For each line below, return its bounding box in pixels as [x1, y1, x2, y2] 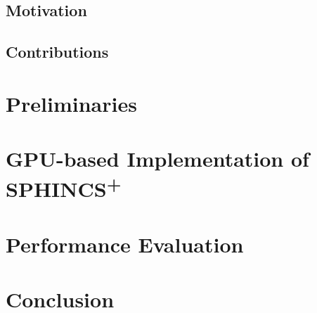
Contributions [6, 41, 109, 63]
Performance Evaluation [6, 230, 244, 259]
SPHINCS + [6, 172, 122, 203]
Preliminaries [6, 89, 137, 117]
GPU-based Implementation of [6, 144, 309, 173]
